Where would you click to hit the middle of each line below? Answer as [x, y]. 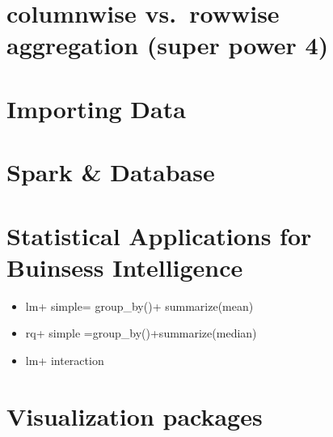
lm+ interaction [65, 360]
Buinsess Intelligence [125, 267]
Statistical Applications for [159, 235]
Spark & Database [111, 172]
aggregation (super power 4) [168, 45]
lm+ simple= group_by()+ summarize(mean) [139, 305]
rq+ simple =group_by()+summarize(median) [141, 333]
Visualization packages [135, 416]
